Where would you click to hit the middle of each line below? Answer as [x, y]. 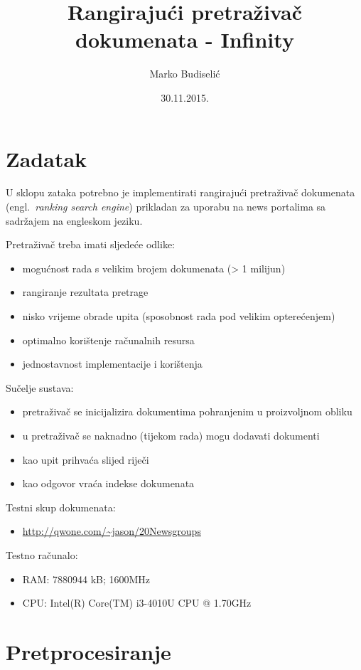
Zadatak [47, 158]
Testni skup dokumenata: [61, 507]
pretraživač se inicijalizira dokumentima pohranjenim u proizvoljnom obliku [187, 411]
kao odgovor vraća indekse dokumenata [108, 483]
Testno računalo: [42, 554]
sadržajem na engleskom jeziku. [74, 220]
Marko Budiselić [185, 74]
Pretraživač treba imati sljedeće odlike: [90, 244]
